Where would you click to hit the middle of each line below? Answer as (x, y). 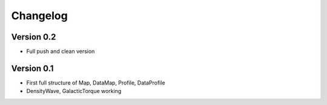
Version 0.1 (32, 68)
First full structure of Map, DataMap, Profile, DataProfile (96, 82)
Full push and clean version (61, 52)
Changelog (39, 16)
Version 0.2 (34, 37)
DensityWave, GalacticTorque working (74, 91)
